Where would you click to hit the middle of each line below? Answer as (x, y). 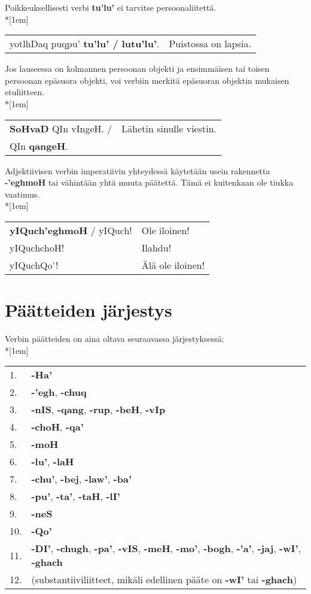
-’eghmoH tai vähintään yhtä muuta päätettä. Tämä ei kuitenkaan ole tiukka (149, 182)
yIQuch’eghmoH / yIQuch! (71, 230)
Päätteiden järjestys (89, 310)
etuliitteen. (25, 92)
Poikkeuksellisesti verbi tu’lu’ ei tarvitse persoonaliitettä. (111, 7)
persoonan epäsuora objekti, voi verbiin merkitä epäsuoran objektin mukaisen (147, 80)
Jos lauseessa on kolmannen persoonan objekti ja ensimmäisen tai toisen (137, 69)
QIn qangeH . (39, 146)
